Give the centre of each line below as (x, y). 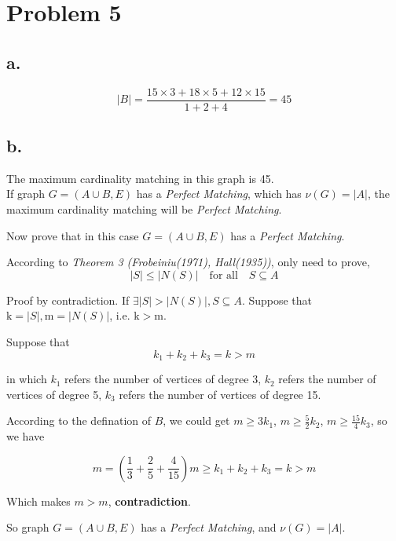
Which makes (38, 501)
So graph (28, 527)
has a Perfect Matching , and (209, 527)
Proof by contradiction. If (68, 300)
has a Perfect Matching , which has (219, 194)
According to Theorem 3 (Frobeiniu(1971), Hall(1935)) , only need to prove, (188, 262)
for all (224, 275)
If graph (26, 194)
